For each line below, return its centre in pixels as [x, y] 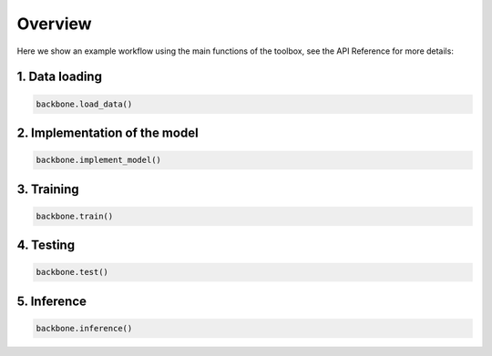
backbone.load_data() [84, 104]
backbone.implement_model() [98, 160]
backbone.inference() [84, 328]
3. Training [48, 189]
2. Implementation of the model [108, 132]
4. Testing [46, 245]
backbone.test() [72, 272]
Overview [54, 24]
